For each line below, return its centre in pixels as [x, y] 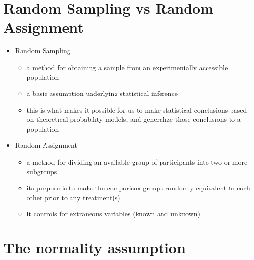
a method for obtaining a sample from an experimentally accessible [127, 67]
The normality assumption [94, 248]
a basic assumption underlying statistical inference [102, 93]
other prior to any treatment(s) [73, 197]
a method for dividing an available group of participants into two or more [137, 162]
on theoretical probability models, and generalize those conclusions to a [134, 119]
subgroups [42, 171]
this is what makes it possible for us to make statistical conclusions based [137, 109]
